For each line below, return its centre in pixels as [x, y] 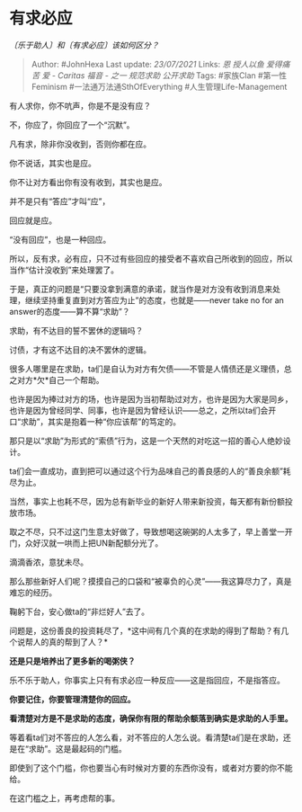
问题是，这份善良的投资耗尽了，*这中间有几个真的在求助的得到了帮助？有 [145, 630]
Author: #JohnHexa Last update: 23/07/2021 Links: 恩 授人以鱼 [148, 64]
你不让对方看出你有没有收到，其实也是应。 [88, 182]
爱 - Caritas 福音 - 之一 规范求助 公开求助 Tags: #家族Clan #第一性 [164, 75]
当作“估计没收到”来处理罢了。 [64, 270]
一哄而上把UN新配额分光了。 [110, 543]
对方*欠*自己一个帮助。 [61, 379]
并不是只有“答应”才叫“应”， [60, 201]
